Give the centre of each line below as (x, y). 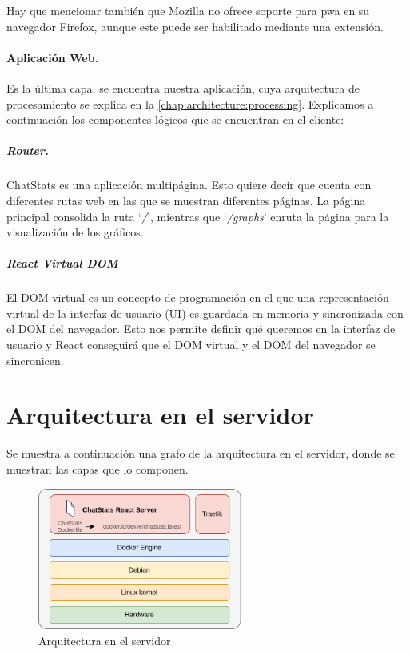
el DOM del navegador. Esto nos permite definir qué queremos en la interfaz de (201, 329)
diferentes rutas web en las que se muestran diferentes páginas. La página (186, 200)
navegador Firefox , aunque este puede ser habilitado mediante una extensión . (195, 26)
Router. (28, 151)
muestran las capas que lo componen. (98, 468)
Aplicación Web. (53, 57)
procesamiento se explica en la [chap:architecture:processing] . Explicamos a (190, 103)
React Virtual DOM (62, 263)
